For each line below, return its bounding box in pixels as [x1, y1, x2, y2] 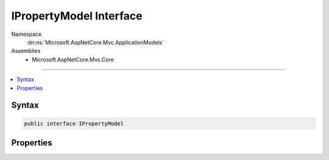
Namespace [11, 30, 42, 38]
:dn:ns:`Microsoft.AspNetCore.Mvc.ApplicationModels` [26, 38, 164, 46]
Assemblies [11, 47, 41, 55]
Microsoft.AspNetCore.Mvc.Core [32, 55, 114, 63]
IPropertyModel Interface [11, 9, 143, 23]
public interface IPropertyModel [24, 120, 124, 127]
